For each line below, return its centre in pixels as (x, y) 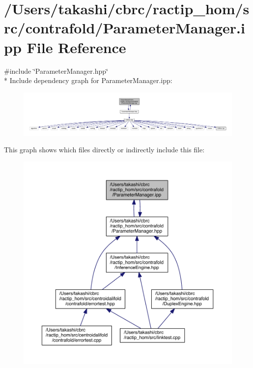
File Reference (76, 47)
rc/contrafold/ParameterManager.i (125, 28)
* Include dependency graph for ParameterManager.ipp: (88, 80)
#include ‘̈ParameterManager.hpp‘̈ (56, 71)
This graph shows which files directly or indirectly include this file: (104, 150)
